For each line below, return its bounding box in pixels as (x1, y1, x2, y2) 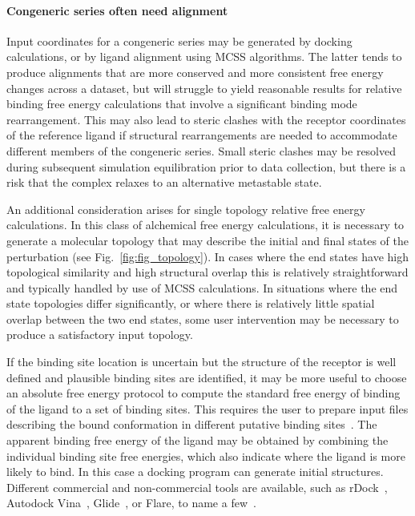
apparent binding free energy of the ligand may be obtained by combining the (6, 432, 389, 449)
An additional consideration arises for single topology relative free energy (6, 200, 365, 217)
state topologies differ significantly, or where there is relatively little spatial (6, 295, 375, 312)
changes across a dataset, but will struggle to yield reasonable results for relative (6, 79, 402, 96)
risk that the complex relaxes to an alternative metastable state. (6, 174, 322, 191)
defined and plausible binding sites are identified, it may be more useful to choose (6, 369, 407, 385)
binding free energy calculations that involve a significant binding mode (6, 95, 357, 112)
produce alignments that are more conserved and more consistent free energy (6, 63, 384, 80)
